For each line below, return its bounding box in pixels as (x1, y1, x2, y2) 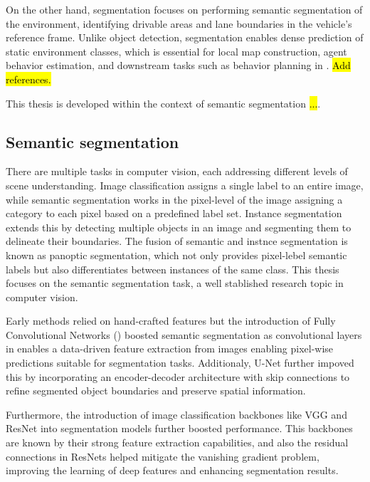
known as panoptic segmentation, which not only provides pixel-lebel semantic (6, 247, 347, 262)
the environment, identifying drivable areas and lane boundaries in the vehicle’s (6, 16, 352, 31)
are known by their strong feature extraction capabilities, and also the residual (6, 435, 349, 450)
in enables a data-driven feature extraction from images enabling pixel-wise (6, 341, 334, 356)
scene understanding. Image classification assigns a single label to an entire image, (6, 177, 364, 192)
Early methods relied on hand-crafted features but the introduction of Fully (6, 313, 336, 328)
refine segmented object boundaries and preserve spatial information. (6, 383, 306, 398)
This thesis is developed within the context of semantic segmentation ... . (6, 95, 321, 110)
